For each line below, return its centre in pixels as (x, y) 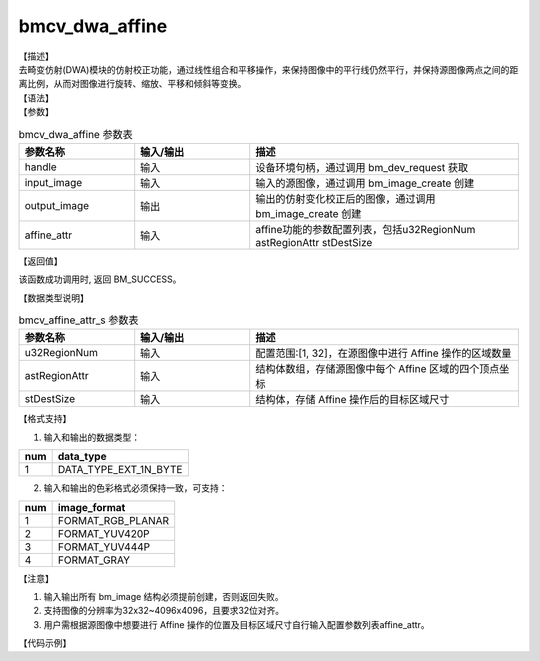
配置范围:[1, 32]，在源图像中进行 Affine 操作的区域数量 (383, 353)
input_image (53, 182)
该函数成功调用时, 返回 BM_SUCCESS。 (100, 279)
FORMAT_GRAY (93, 560)
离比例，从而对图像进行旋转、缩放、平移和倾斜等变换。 (132, 84)
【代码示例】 (45, 643)
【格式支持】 (45, 419)
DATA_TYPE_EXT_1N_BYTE (120, 470)
